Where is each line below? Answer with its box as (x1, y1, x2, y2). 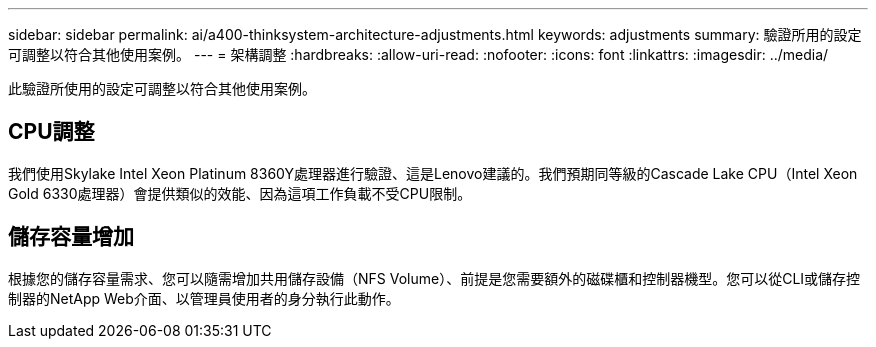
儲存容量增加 (8, 224, 134, 250)
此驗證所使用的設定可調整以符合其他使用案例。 (8, 80, 316, 97)
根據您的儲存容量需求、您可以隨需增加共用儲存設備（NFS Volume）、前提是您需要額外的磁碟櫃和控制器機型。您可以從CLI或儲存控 (8, 269, 861, 287)
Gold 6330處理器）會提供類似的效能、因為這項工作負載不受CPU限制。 (8, 184, 472, 202)
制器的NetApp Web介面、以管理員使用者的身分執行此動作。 (8, 289, 400, 307)
